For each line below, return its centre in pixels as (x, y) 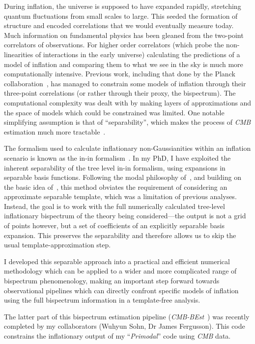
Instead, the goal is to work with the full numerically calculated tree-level (114, 206)
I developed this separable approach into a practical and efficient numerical (117, 261)
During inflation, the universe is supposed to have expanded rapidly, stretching (123, 6)
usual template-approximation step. (57, 245)
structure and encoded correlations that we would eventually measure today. (119, 25)
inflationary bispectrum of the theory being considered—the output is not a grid (125, 216)
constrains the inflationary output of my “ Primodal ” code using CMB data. (117, 336)
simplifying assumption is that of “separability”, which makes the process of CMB (127, 122)
